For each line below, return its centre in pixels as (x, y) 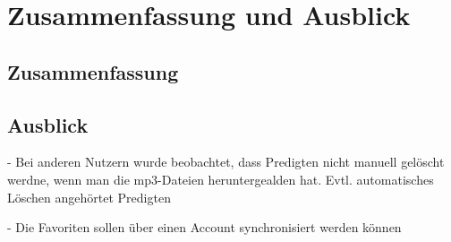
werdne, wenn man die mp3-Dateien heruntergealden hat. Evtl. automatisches (221, 179)
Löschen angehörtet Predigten (89, 197)
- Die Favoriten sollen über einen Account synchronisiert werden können (204, 227)
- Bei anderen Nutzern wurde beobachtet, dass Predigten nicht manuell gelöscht (226, 162)
